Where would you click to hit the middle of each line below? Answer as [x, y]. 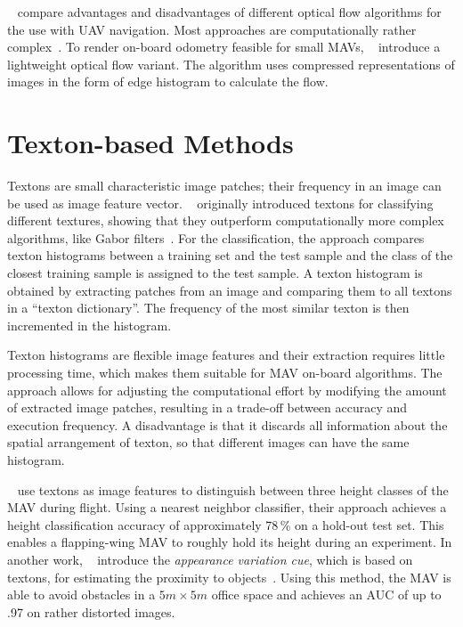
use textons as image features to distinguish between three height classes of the [233, 489]
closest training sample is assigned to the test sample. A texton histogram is [215, 273]
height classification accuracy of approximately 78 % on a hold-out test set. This [226, 524]
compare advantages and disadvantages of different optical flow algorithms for [229, 12]
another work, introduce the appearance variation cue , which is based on [210, 559]
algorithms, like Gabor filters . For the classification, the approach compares [216, 237]
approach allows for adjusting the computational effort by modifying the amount [227, 390]
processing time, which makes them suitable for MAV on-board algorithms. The [225, 373]
